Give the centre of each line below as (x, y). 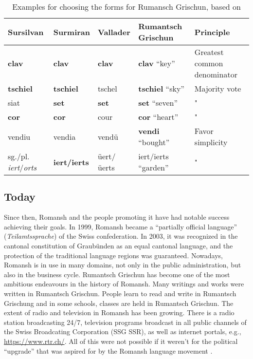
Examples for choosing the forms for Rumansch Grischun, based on (126, 7)
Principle (212, 32)
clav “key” (157, 63)
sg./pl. (19, 156)
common (209, 63)
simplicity (211, 142)
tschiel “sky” (161, 88)
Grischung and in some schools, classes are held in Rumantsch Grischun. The (119, 303)
